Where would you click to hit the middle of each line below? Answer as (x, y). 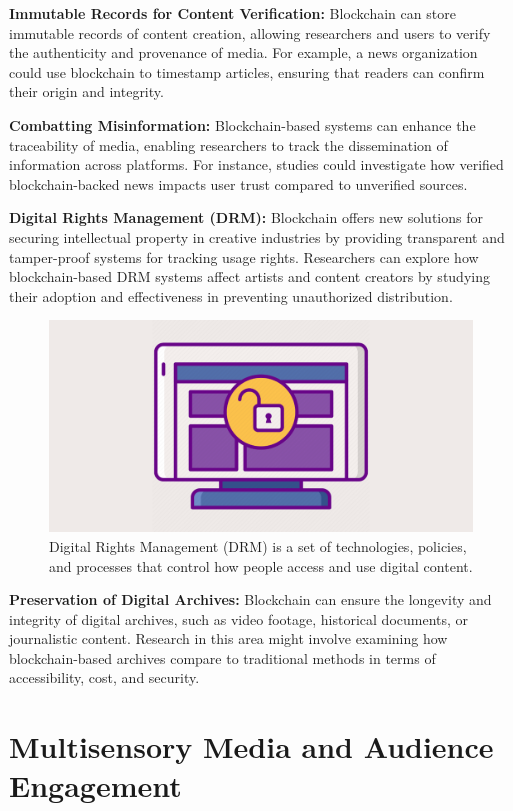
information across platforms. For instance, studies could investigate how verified (256, 164)
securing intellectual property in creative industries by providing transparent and (257, 236)
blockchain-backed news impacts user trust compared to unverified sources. (238, 183)
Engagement (95, 785)
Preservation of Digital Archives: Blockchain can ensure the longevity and (250, 599)
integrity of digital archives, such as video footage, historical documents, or (239, 618)
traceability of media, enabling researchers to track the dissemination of (228, 144)
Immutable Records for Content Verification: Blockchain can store (232, 13)
